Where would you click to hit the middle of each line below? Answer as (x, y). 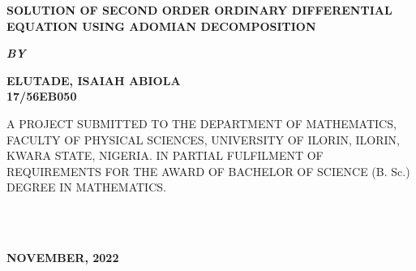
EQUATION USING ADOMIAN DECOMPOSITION (161, 26)
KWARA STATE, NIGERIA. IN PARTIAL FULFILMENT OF (165, 155)
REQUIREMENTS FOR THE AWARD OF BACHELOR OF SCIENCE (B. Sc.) (208, 171)
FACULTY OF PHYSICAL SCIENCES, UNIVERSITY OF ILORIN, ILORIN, (203, 139)
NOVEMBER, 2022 (63, 258)
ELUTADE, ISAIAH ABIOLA (94, 80)
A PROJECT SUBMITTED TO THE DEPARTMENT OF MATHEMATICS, (202, 123)
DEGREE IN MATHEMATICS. (86, 187)
